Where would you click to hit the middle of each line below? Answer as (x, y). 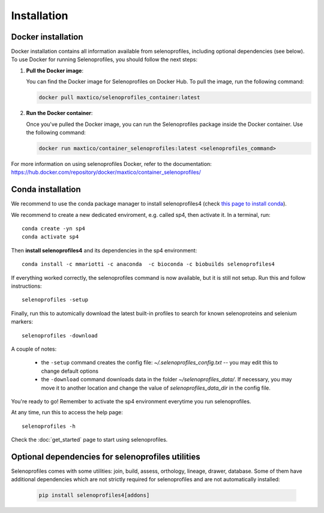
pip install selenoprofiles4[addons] (94, 495)
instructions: (26, 286)
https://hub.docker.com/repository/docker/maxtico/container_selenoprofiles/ (106, 172)
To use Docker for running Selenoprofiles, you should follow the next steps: (104, 59)
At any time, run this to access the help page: (67, 412)
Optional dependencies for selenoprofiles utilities (106, 456)
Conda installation (46, 190)
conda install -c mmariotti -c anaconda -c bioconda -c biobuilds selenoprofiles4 (148, 264)
